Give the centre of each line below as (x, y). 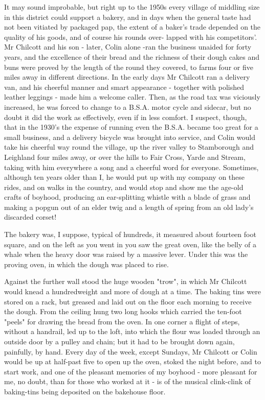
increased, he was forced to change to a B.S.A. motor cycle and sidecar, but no (128, 107)
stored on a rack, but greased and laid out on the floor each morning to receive (128, 301)
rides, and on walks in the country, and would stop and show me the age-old (124, 187)
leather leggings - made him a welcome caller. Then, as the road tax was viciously (132, 97)
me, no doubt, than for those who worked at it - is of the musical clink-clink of (128, 381)
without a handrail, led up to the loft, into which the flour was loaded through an (132, 331)
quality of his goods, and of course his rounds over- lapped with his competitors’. (131, 37)
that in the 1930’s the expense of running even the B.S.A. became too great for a (131, 127)
